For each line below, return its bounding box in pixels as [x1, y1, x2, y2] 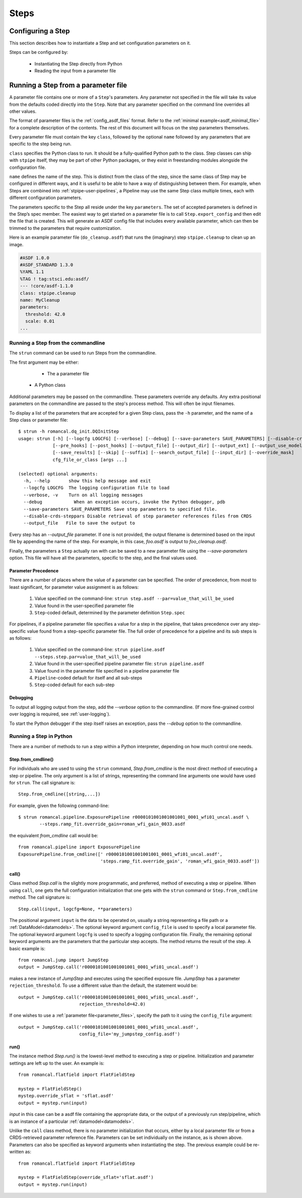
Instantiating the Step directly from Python [34, 60, 123, 66]
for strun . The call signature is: [9, 779, 75, 785]
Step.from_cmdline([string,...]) [18, 791, 101, 797]
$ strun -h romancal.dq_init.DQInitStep [18, 429, 119, 434]
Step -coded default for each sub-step [34, 682, 115, 688]
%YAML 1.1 [20, 269, 44, 275]
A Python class [34, 382, 66, 388]
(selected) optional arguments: [18, 471, 98, 477]
